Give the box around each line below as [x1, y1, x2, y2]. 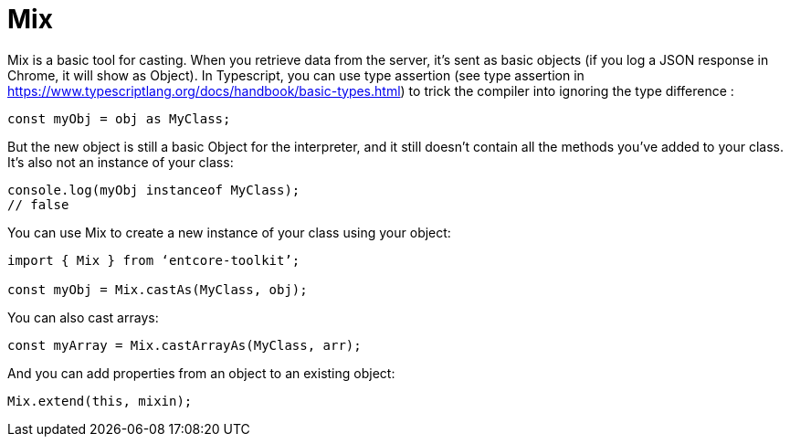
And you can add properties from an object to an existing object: [7, 365, 395, 381]
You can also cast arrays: [7, 309, 159, 325]
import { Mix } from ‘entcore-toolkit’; [7, 252, 300, 268]
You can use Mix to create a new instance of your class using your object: [7, 224, 451, 240]
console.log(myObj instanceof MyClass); [7, 182, 300, 197]
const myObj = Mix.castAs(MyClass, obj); [7, 281, 308, 297]
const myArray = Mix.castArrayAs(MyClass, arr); [7, 337, 362, 353]
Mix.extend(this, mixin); [7, 393, 193, 408]
